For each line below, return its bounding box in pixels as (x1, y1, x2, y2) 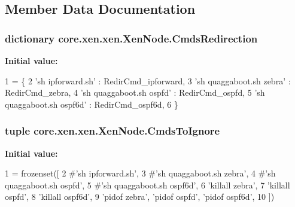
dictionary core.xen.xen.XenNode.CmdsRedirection (5, 31, 258, 45)
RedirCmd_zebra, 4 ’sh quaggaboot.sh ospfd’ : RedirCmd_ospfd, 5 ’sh (5, 86, 265, 99)
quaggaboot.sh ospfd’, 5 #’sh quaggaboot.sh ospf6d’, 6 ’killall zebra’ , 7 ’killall (5, 178, 290, 191)
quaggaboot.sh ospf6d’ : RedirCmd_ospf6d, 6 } (5, 98, 178, 110)
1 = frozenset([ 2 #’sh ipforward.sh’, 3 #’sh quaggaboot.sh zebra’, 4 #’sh (5, 167, 276, 179)
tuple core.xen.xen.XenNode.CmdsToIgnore (5, 123, 220, 138)
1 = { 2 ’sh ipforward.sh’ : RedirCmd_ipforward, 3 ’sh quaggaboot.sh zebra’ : (5, 74, 291, 87)
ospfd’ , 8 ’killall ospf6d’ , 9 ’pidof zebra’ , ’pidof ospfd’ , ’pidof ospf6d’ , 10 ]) (5, 190, 275, 203)
